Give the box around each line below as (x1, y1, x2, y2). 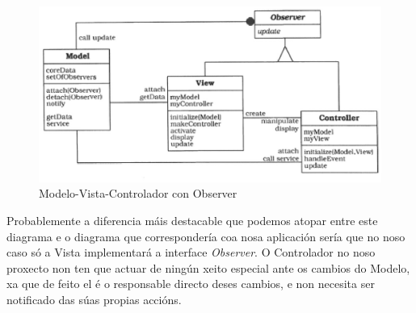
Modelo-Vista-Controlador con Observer (39, 185, 237, 202)
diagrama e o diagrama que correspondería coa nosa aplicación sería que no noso (6, 227, 405, 244)
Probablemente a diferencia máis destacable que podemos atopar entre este (6, 211, 378, 228)
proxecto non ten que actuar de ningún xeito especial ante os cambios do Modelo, (6, 259, 410, 276)
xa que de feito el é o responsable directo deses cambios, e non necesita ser (6, 275, 375, 292)
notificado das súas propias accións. (6, 290, 182, 307)
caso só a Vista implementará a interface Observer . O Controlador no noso (6, 244, 376, 261)
